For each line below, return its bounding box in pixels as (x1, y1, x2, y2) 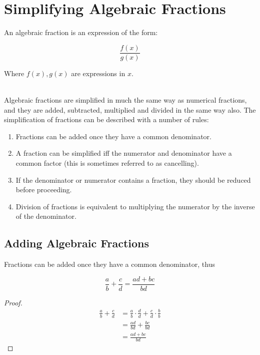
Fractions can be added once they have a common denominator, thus (4, 259, 215, 269)
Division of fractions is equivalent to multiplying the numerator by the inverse (15, 201, 255, 211)
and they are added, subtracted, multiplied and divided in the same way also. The (4, 104, 256, 115)
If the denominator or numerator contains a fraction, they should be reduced (15, 174, 251, 185)
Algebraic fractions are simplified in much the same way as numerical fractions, (4, 94, 247, 105)
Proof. (4, 297, 22, 307)
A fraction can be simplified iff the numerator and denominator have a (15, 148, 232, 158)
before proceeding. (15, 184, 72, 195)
